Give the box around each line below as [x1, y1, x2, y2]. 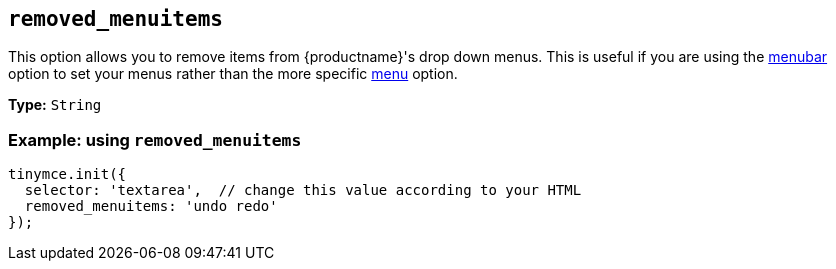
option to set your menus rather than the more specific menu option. [8, 65, 458, 83]
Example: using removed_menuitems [8, 129, 302, 150]
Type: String [8, 96, 102, 114]
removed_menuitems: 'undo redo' [24, 198, 278, 215]
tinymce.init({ [8, 166, 127, 183]
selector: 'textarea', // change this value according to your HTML [24, 182, 582, 199]
